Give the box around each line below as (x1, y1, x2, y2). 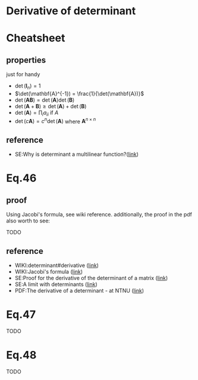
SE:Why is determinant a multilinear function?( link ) (14, 150, 139, 158)
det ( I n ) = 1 (14, 82, 41, 90)
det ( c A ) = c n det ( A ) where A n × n (14, 117, 96, 125)
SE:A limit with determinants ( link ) (14, 281, 98, 288)
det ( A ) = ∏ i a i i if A (14, 109, 59, 117)
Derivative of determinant (6, 4, 136, 18)
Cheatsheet (6, 32, 65, 45)
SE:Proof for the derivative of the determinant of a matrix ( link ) (14, 275, 168, 282)
